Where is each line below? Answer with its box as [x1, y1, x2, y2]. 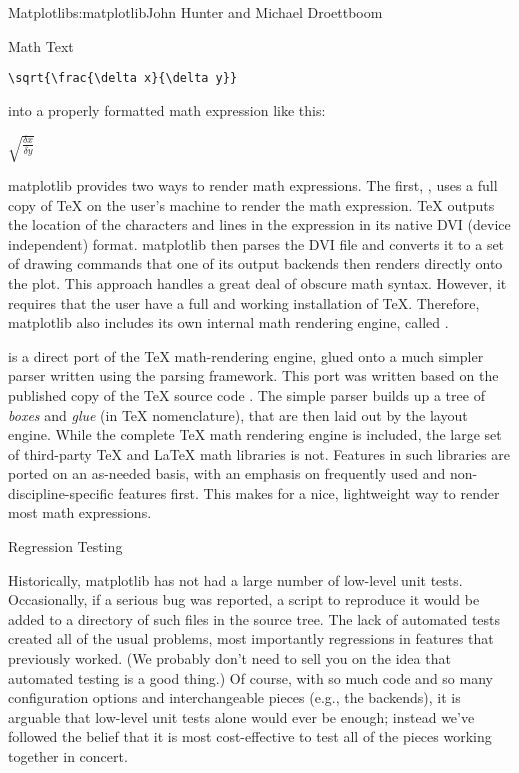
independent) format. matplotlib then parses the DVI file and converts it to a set [8, 233, 505, 254]
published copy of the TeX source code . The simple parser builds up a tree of [8, 384, 485, 405]
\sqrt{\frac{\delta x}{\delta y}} [8, 71, 238, 86]
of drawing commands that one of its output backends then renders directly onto [8, 253, 503, 274]
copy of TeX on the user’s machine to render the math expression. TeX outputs [8, 194, 495, 215]
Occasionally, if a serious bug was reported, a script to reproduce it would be [8, 589, 480, 610]
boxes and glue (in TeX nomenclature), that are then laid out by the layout [8, 404, 468, 425]
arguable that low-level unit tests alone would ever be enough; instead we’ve [8, 706, 475, 727]
